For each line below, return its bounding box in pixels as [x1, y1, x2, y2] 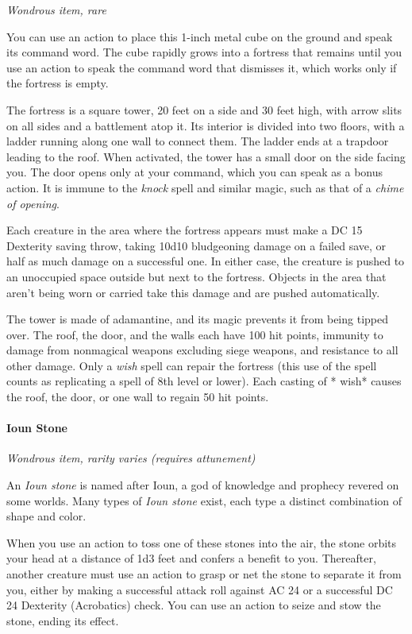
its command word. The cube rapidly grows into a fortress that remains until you [6, 44, 402, 60]
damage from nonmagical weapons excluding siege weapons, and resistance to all [6, 342, 399, 358]
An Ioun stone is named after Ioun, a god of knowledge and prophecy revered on [6, 477, 399, 493]
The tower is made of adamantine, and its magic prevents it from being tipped [6, 311, 388, 327]
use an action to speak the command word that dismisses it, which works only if [6, 59, 397, 75]
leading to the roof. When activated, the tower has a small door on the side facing [6, 148, 406, 164]
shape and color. [6, 508, 87, 524]
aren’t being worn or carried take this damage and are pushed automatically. [6, 284, 380, 300]
